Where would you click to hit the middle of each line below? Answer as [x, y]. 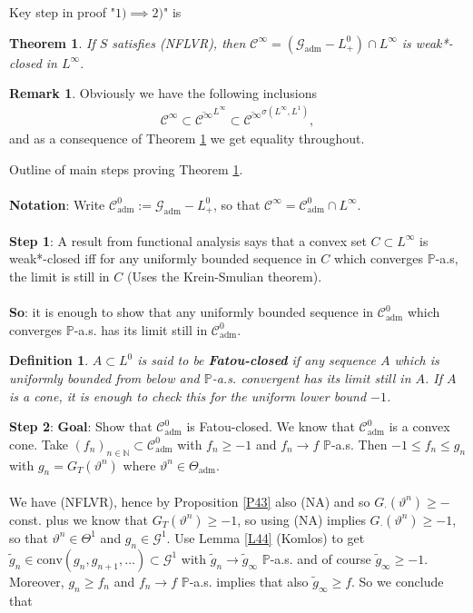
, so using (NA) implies [301, 519]
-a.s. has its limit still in [141, 329]
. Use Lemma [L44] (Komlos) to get [266, 537]
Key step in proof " [62, 12]
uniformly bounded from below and [104, 377]
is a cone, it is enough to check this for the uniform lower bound [188, 395]
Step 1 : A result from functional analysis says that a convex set [188, 240]
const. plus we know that [79, 519]
